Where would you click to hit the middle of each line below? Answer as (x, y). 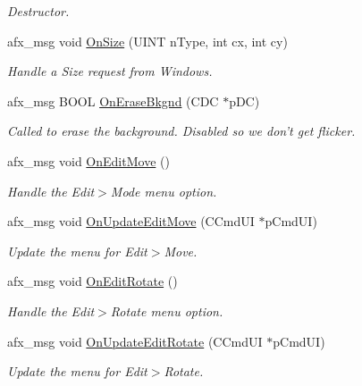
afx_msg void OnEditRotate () (93, 281)
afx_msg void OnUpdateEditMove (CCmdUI (131, 221)
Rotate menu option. (167, 310)
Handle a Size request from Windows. (110, 71)
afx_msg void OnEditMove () (88, 160)
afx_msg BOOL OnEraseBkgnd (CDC (113, 101)
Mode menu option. (164, 191)
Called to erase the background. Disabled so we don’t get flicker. (181, 131)
